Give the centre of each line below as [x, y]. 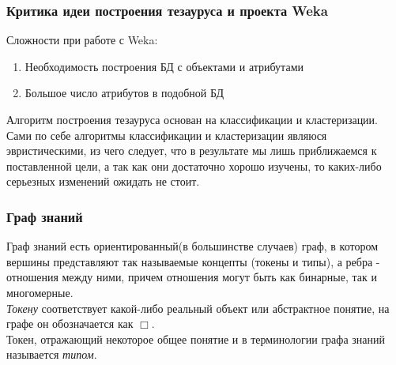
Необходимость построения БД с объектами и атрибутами [164, 66]
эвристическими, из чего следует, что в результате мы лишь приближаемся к [192, 151]
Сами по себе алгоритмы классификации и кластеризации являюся [167, 135]
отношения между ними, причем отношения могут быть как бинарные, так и [192, 277]
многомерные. [40, 292]
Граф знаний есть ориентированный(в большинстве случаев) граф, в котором [192, 246]
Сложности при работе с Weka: [82, 40]
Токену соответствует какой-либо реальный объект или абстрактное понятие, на [198, 308]
